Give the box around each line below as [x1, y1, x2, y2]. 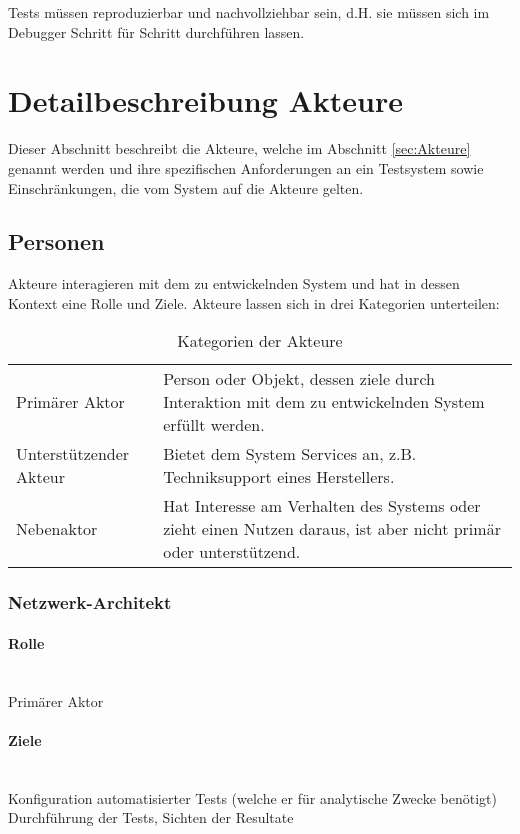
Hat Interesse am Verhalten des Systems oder [163, 494, 481, 518]
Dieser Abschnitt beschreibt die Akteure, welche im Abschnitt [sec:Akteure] [8, 138, 471, 159]
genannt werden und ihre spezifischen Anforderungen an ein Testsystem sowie [8, 157, 484, 178]
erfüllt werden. [163, 413, 265, 437]
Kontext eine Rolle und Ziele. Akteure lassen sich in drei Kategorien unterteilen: [8, 292, 500, 313]
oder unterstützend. [163, 540, 301, 564]
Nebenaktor [16, 517, 98, 541]
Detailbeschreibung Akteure [8, 80, 404, 121]
